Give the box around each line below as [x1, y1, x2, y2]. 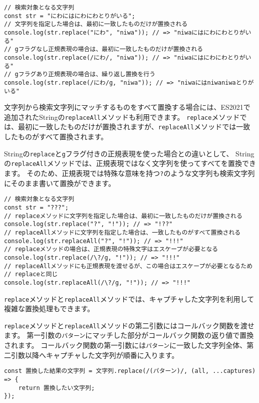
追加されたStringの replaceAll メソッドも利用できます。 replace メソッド [4, 111, 240, 122]
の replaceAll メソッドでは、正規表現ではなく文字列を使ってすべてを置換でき [4, 158, 256, 168]
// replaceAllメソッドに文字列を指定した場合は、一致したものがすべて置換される [4, 229, 241, 236]
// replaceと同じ [4, 271, 58, 278]
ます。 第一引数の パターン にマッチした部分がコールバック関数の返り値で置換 [4, 330, 254, 340]
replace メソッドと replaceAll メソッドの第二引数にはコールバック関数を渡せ [4, 320, 254, 330]
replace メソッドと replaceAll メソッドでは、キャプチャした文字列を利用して [4, 293, 254, 304]
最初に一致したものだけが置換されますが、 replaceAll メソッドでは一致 [18, 121, 250, 132]
